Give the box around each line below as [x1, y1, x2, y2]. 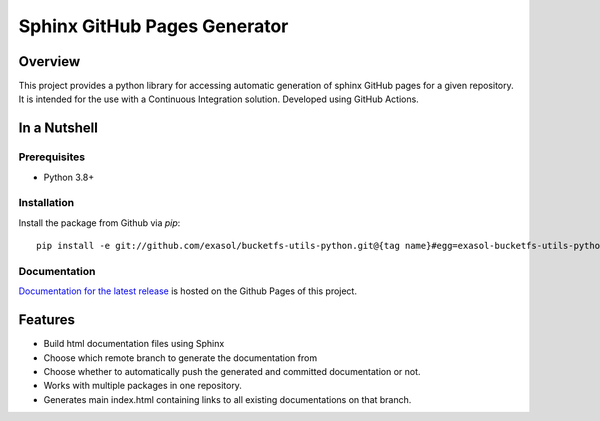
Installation [18, 196, 75, 210]
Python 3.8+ [43, 171, 95, 183]
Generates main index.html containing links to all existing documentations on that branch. [43, 393, 412, 405]
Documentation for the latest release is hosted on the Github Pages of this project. [18, 285, 357, 297]
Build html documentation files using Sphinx [43, 338, 225, 350]
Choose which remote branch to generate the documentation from [43, 351, 318, 364]
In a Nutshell [18, 120, 99, 137]
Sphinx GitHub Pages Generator [18, 15, 289, 37]
